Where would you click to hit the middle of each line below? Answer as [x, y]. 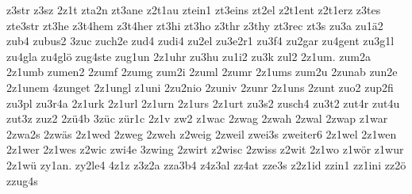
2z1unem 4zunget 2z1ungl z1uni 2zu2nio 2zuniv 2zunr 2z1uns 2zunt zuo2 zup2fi [200, 87]
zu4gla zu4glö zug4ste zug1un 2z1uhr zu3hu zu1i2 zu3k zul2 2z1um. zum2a [189, 56]
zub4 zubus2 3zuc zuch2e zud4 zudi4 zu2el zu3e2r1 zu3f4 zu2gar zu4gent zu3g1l [200, 41]
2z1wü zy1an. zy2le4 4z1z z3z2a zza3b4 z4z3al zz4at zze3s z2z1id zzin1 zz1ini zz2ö [206, 164]
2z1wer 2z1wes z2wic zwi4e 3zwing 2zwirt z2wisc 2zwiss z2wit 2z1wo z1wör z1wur [205, 149]
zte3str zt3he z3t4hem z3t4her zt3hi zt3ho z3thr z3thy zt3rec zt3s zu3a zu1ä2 [195, 25]
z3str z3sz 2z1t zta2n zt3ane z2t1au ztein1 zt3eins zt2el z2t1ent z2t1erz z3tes [194, 10]
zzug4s [22, 180]
